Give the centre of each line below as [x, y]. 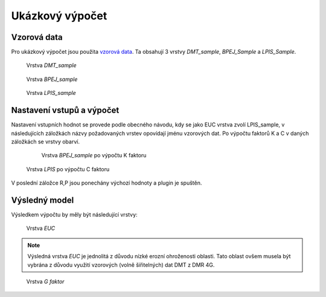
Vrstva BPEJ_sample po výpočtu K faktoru [94, 155]
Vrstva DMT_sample [51, 65]
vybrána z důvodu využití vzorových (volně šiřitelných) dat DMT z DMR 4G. [121, 265]
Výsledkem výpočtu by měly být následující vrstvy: [75, 214]
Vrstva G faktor [45, 281]
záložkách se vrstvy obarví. [45, 142]
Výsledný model [43, 200]
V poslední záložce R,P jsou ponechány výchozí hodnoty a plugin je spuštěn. [107, 183]
